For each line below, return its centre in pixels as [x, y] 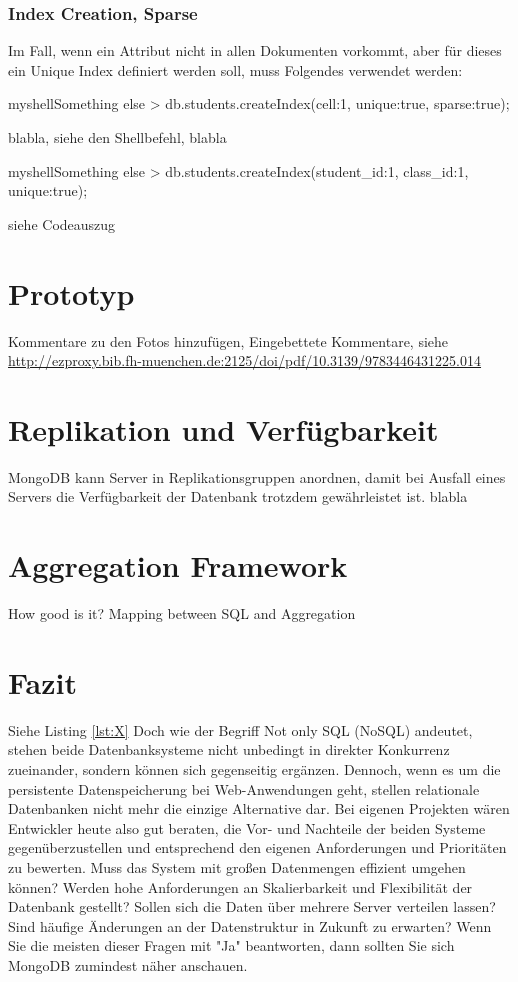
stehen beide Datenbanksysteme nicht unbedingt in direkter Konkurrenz [229, 749]
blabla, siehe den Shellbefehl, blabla [117, 137]
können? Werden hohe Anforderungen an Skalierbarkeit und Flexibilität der [240, 886]
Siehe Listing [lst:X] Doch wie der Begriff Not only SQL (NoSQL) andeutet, [240, 729]
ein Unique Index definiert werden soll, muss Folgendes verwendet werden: [235, 69]
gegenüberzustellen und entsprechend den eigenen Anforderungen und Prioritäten [257, 847]
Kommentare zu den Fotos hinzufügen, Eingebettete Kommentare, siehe [228, 340]
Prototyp [71, 292]
